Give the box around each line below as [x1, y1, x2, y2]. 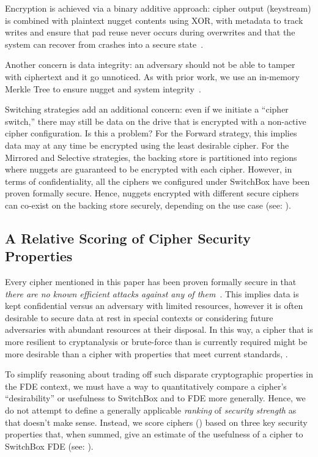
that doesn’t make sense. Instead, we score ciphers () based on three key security [5, 415, 308, 428]
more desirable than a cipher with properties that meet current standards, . [5, 347, 288, 360]
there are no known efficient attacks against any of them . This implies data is [5, 287, 299, 300]
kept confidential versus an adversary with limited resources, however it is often [5, 299, 303, 312]
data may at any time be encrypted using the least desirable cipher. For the [5, 138, 289, 151]
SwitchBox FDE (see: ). [5, 439, 94, 452]
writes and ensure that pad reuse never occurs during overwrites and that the [5, 26, 295, 39]
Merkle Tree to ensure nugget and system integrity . [5, 82, 201, 95]
